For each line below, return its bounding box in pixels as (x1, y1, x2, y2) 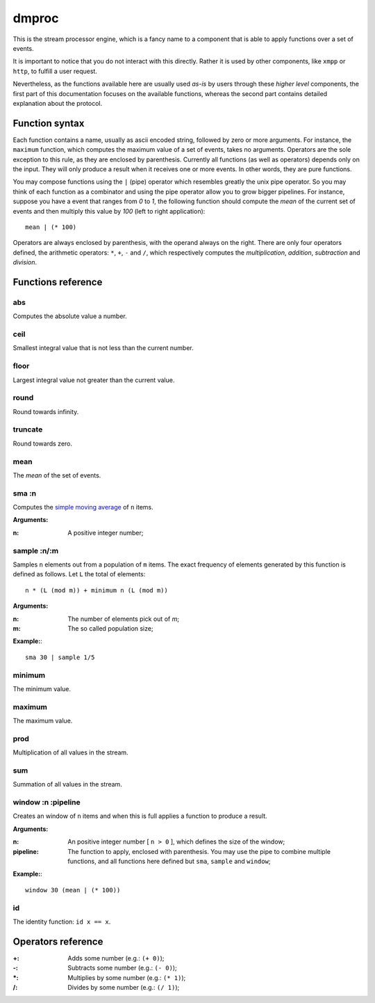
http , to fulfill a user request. (12, 67, 97, 75)
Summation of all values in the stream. (12, 780, 123, 789)
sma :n (12, 488, 37, 498)
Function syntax (12, 117, 85, 129)
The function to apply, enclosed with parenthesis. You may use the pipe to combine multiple (67, 847, 331, 855)
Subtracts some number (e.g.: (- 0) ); (67, 964, 177, 972)
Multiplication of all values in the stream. (12, 748, 128, 757)
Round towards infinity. (12, 407, 79, 416)
